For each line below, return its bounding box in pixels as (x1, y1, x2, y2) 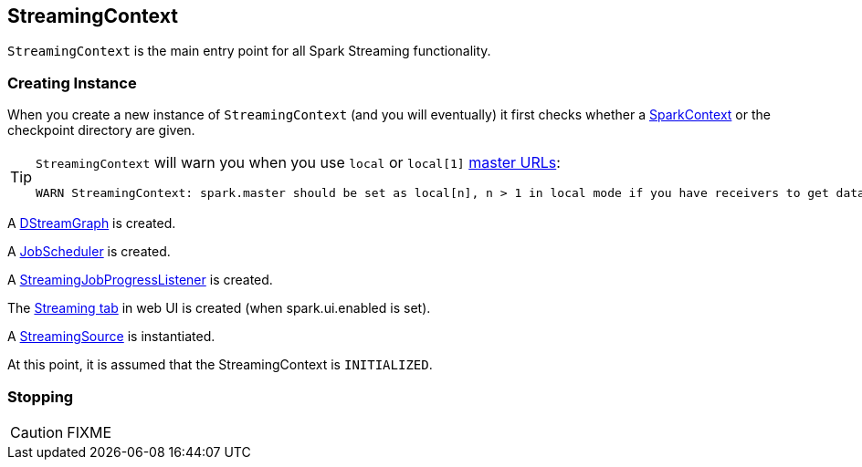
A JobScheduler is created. (7, 244, 171, 260)
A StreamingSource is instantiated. (7, 328, 215, 345)
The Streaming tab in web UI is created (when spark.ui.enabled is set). (7, 300, 431, 317)
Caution (10, 422, 64, 441)
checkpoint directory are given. (7, 122, 195, 139)
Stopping (7, 387, 74, 406)
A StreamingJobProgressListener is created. (7, 272, 273, 288)
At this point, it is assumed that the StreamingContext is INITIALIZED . (7, 357, 433, 373)
